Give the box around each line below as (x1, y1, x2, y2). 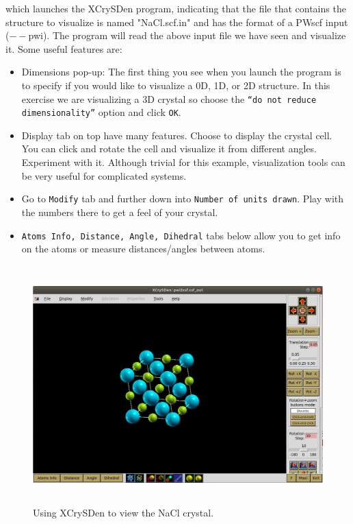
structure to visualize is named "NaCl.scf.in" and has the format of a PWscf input (5, 14, 348, 29)
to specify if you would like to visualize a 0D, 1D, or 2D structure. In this (21, 78, 330, 92)
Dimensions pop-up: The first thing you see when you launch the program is (21, 64, 341, 79)
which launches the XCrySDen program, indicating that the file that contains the (5, 1, 346, 15)
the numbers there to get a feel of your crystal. (21, 204, 218, 219)
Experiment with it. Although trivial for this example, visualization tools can (21, 155, 345, 169)
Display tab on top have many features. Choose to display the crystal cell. (21, 128, 332, 142)
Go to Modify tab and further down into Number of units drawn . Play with (21, 191, 344, 206)
